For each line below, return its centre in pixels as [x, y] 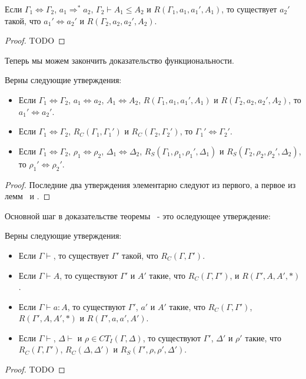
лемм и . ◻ [28, 196]
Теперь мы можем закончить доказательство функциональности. [119, 60]
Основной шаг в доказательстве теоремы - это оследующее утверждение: [138, 215]
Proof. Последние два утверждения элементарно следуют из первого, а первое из [150, 184]
